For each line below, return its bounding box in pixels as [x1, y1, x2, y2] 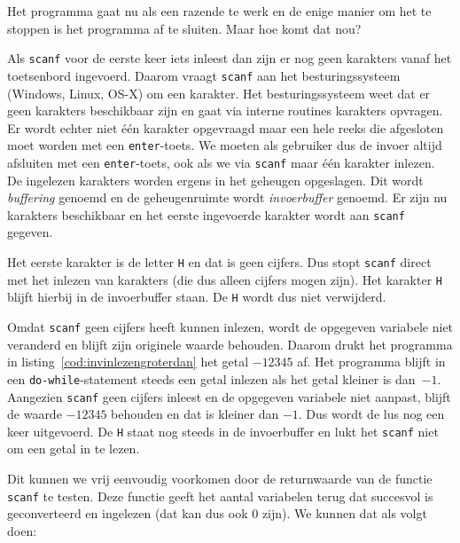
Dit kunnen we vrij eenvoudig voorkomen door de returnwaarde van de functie [7, 469, 433, 487]
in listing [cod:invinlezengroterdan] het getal [7, 352, 249, 371]
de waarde [7, 405, 62, 423]
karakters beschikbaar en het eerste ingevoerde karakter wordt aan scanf [7, 205, 405, 224]
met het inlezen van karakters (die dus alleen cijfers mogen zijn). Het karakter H [7, 270, 442, 288]
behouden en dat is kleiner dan [111, 405, 279, 423]
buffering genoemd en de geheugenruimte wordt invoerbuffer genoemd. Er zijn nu [7, 188, 448, 207]
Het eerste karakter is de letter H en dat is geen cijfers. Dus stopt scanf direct [7, 253, 432, 271]
